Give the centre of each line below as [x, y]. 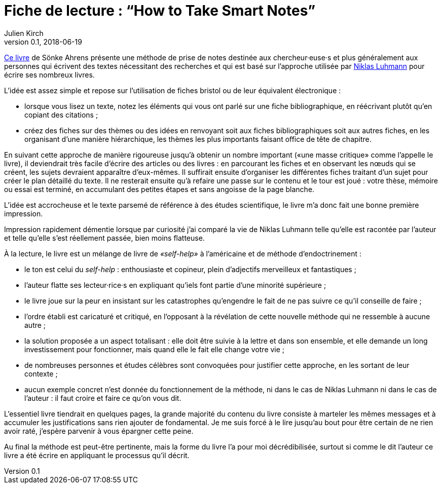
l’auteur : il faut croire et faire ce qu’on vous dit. [103, 398]
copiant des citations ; [61, 115]
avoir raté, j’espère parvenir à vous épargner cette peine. [99, 431]
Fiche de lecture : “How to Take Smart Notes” [160, 11]
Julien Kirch [24, 33]
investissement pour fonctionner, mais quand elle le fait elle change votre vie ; [155, 349]
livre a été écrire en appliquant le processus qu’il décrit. [97, 455]
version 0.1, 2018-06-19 [43, 42]
